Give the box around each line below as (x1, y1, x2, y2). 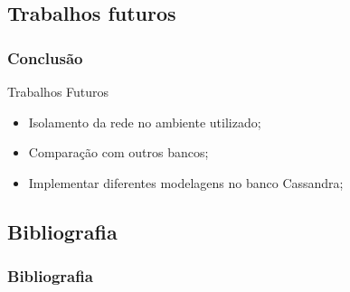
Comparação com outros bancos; (28, 143, 209, 162)
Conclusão (7, 46, 83, 69)
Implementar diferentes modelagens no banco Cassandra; (28, 173, 344, 192)
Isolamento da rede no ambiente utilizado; (28, 112, 261, 131)
